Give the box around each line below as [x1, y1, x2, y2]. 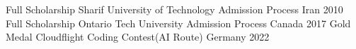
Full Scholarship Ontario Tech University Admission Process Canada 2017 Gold [6, 15, 351, 30]
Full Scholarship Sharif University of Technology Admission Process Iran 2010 [6, 2, 343, 16]
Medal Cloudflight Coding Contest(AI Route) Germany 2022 [6, 29, 270, 44]
